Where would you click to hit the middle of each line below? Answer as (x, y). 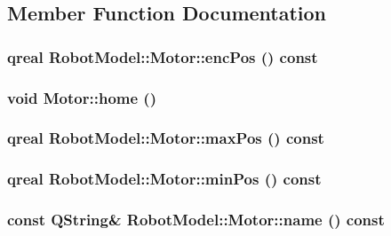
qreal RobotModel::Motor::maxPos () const (166, 138)
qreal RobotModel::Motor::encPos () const (163, 56)
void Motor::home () (82, 97)
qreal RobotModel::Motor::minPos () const (164, 179)
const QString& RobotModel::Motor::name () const (196, 220)
